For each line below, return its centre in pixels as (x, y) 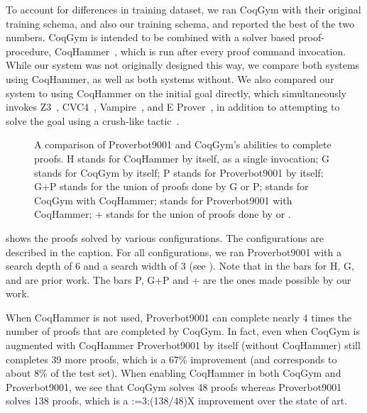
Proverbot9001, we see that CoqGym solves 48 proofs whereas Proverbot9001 (174, 386)
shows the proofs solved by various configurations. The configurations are (165, 237)
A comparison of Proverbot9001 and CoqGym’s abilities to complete (183, 144)
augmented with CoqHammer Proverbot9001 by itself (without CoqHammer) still (183, 345)
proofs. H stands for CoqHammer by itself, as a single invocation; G (182, 158)
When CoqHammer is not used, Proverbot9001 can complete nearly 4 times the (179, 317)
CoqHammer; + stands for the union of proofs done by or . (163, 214)
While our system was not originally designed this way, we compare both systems (183, 65)
